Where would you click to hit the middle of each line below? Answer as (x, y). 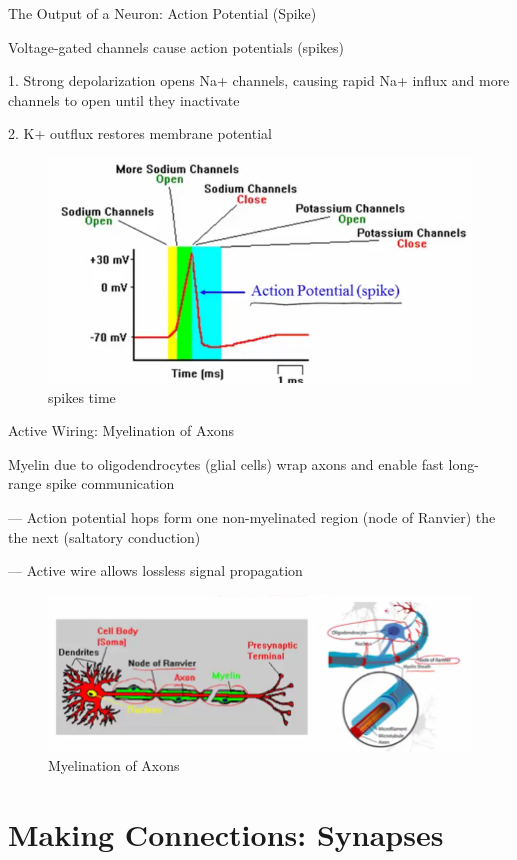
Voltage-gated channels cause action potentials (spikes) (176, 46)
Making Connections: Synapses (226, 833)
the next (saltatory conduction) (104, 536)
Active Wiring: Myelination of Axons (121, 430)
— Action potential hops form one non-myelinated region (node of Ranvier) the (252, 517)
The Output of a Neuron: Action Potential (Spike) (162, 13)
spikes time (82, 396)
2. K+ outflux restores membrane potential (140, 133)
